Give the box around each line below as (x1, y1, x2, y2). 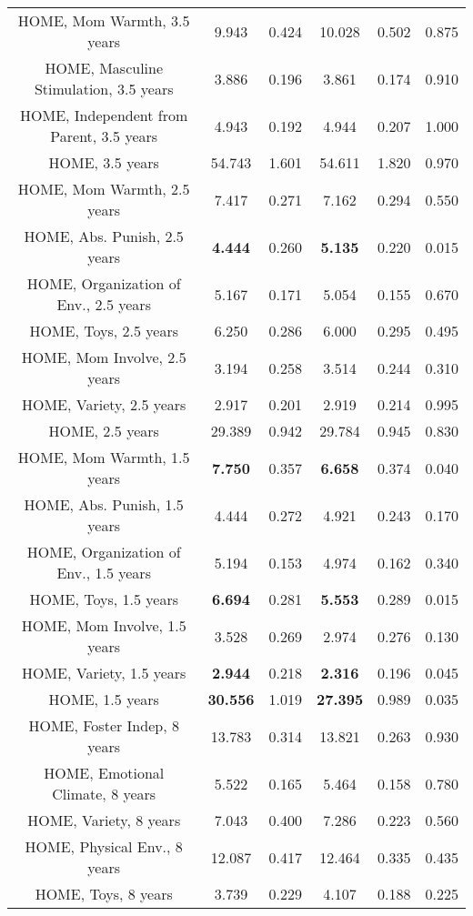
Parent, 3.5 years (50, 126, 158, 146)
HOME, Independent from (20, 105, 188, 126)
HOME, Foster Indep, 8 (28, 715, 179, 736)
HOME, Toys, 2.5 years (29, 320, 178, 341)
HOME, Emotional (44, 762, 165, 783)
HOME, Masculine (45, 57, 164, 78)
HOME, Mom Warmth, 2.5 (17, 178, 190, 199)
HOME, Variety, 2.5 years (22, 394, 186, 415)
